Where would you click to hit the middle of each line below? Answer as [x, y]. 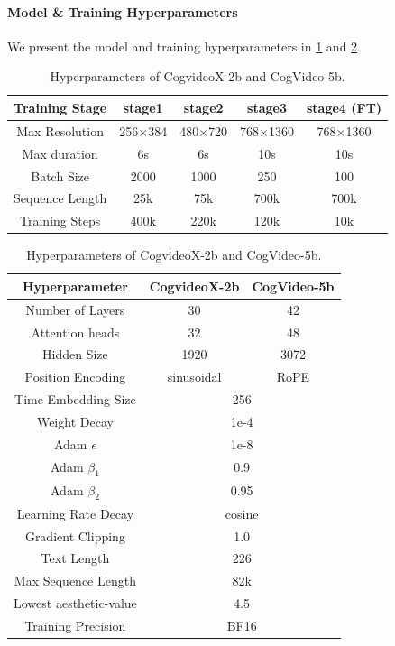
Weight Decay [75, 421]
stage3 [267, 107]
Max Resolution [60, 130]
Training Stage [60, 107]
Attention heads [75, 332]
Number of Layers [75, 309]
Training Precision [75, 625]
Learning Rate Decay [75, 513]
